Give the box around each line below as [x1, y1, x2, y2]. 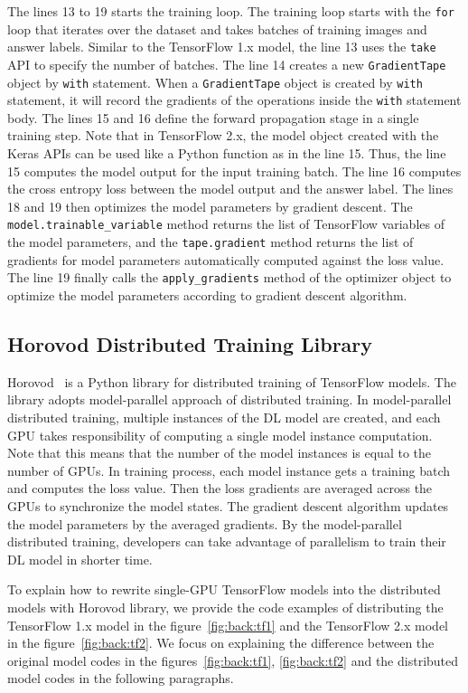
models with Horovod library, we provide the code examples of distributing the [7, 597, 444, 616]
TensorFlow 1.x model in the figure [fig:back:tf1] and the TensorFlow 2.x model [7, 615, 448, 634]
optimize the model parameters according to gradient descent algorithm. [7, 286, 407, 304]
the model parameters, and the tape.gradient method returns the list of [7, 233, 414, 252]
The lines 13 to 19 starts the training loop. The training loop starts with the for [7, 2, 454, 20]
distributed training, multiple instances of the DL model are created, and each [7, 407, 441, 426]
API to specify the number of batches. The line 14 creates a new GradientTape [7, 54, 446, 73]
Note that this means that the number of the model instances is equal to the [7, 443, 431, 462]
